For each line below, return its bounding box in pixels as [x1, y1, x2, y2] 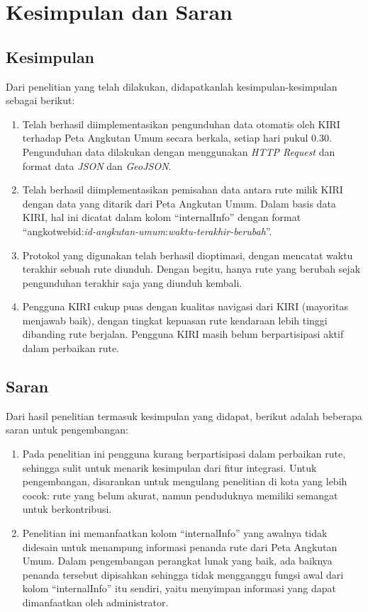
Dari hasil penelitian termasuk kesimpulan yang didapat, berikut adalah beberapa [6, 408, 362, 423]
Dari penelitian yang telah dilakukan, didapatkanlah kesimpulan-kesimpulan [6, 79, 338, 93]
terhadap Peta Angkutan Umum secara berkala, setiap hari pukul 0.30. [22, 130, 332, 145]
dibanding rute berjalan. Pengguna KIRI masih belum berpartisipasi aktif [22, 327, 344, 341]
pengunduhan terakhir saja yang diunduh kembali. [22, 275, 242, 290]
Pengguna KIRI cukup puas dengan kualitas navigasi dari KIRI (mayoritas [22, 299, 348, 314]
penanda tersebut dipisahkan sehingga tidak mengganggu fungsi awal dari [22, 567, 344, 582]
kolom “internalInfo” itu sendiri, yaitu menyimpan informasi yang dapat [22, 581, 336, 596]
